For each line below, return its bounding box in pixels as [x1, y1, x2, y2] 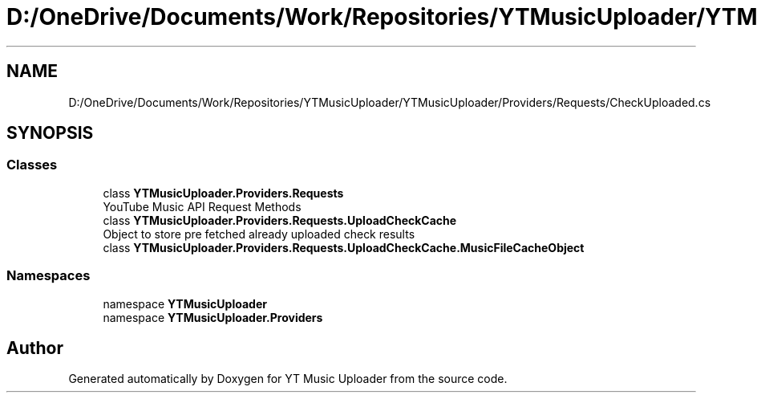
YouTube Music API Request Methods [103, 199, 302, 214]
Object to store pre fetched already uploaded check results [103, 226, 415, 241]
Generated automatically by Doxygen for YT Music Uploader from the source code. [68, 372, 508, 386]
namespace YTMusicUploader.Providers [103, 310, 323, 324]
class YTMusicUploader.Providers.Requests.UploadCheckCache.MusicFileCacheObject [103, 240, 585, 254]
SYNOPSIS [6, 123, 94, 144]
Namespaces [6, 267, 91, 284]
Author [6, 337, 63, 358]
